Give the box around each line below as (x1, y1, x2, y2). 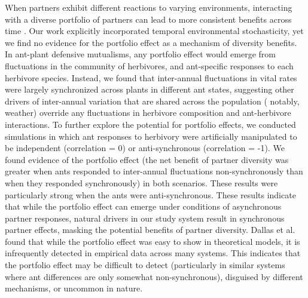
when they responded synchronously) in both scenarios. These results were (5, 176, 278, 189)
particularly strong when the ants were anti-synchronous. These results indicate (5, 188, 296, 201)
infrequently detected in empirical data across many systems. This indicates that (5, 247, 301, 259)
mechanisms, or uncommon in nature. (5, 282, 143, 294)
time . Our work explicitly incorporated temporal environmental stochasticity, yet (5, 24, 304, 37)
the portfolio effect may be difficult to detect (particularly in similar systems (5, 259, 285, 271)
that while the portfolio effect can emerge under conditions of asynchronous (5, 200, 282, 213)
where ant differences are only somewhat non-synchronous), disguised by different (5, 270, 303, 282)
